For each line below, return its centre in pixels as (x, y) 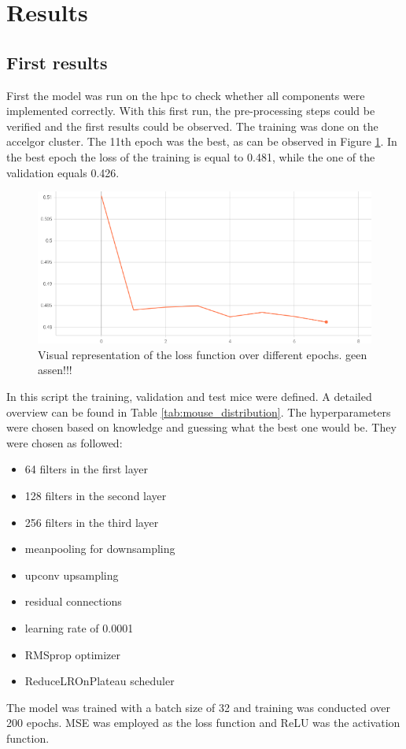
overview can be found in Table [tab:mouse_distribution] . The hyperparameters (199, 412)
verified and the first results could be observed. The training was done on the (192, 126)
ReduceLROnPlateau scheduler (100, 681)
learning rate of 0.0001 (79, 627)
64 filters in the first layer (87, 469)
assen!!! (55, 370)
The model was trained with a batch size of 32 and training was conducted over (198, 707)
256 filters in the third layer (92, 522)
